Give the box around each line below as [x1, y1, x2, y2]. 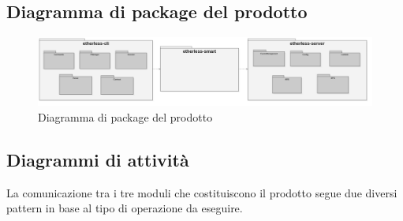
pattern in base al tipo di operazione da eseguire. [6, 200, 243, 216]
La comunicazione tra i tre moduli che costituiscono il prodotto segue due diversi [6, 184, 397, 200]
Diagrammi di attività [6, 147, 189, 171]
